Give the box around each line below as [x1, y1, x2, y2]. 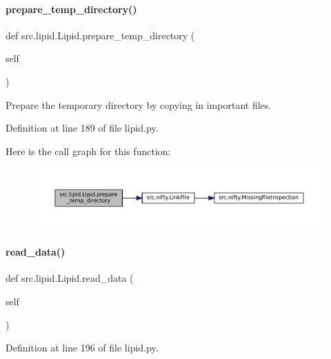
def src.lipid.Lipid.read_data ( [6, 271, 134, 285]
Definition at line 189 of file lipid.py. [6, 121, 159, 135]
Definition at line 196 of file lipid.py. [6, 340, 159, 355]
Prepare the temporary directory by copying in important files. [6, 97, 272, 112]
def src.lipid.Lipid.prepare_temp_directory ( [6, 28, 195, 42]
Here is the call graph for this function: [6, 143, 171, 158]
